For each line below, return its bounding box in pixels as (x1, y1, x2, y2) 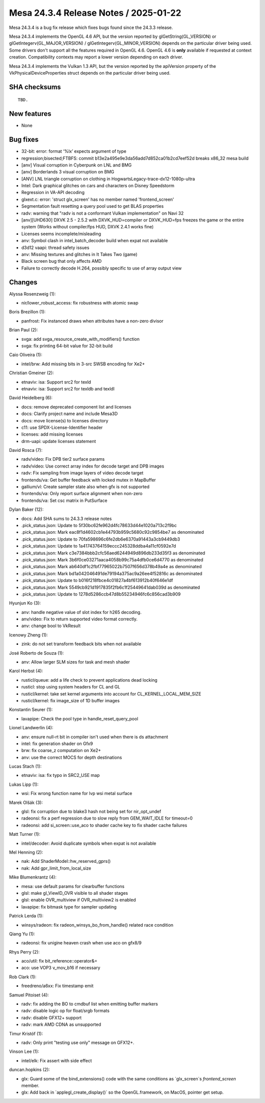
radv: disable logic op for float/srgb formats (21, 1008, 110, 1014)
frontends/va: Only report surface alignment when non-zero (21, 491, 143, 496)
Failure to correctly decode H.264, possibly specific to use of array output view (21, 265, 182, 271)
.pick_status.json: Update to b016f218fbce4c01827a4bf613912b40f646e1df (21, 578, 173, 583)
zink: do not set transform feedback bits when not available (21, 641, 142, 647)
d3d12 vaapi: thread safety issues (21, 245, 89, 250)
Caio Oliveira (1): (9, 352, 43, 358)
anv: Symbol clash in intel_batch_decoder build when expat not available (21, 238, 168, 244)
